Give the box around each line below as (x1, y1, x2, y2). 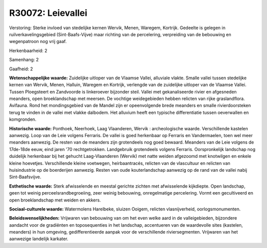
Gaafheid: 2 (9, 66, 33, 72)
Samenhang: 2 (9, 57, 39, 63)
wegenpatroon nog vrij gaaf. (9, 39, 67, 45)
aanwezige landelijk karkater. (9, 236, 69, 242)
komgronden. (9, 116, 37, 122)
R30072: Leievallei (9, 7, 88, 18)
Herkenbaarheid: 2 (9, 48, 47, 53)
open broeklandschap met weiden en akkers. (9, 197, 101, 203)
